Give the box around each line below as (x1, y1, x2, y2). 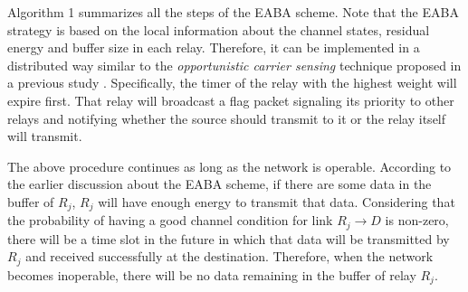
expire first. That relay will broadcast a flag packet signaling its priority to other (7, 90, 454, 109)
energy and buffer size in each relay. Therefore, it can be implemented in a (7, 38, 420, 57)
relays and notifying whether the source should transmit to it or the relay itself (7, 108, 446, 127)
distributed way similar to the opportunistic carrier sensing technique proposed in (7, 55, 462, 74)
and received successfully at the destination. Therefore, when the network (25, 247, 434, 266)
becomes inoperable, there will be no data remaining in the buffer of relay (7, 265, 416, 284)
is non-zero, (385, 211, 449, 230)
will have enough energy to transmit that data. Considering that (98, 192, 455, 211)
